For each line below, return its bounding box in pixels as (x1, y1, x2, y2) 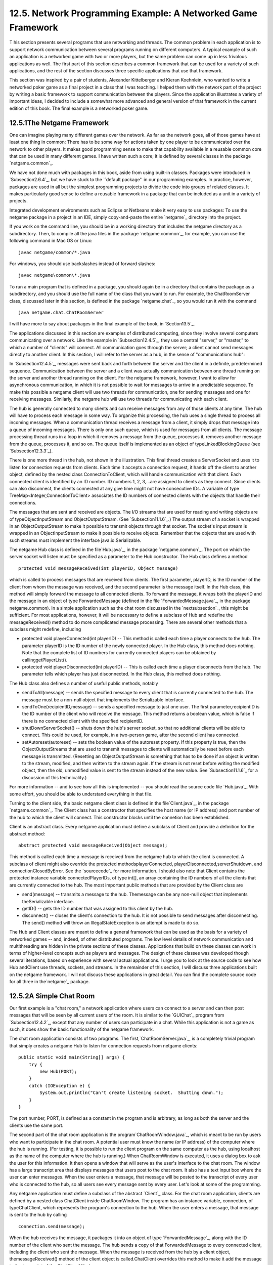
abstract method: (9, 830, 45, 837)
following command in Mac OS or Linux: (9, 238, 93, 244)
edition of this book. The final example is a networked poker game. (9, 105, 149, 111)
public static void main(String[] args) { (18, 1055, 125, 1060)
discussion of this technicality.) (22, 774, 87, 780)
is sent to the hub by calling (9, 1212, 67, 1218)
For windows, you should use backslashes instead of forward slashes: (9, 261, 156, 267)
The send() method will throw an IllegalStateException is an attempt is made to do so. (22, 919, 200, 925)
